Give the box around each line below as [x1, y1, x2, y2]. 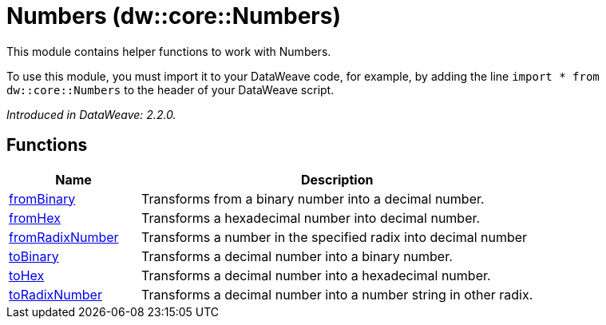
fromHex [9, 209, 61, 226]
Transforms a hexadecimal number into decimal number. [141, 209, 481, 226]
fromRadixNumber [9, 228, 119, 245]
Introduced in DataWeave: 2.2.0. [6, 107, 176, 121]
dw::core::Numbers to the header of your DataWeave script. [6, 82, 335, 97]
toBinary [9, 248, 59, 264]
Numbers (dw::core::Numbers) [6, 2, 341, 30]
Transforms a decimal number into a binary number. [141, 248, 453, 264]
